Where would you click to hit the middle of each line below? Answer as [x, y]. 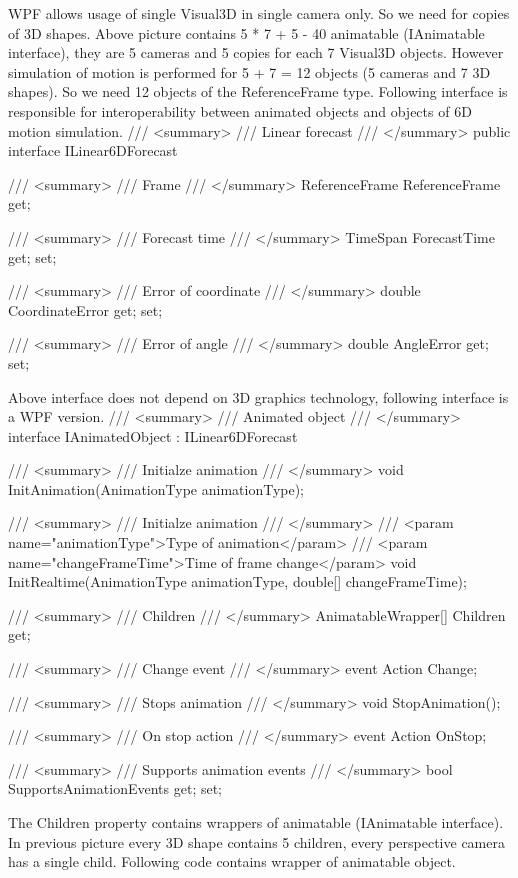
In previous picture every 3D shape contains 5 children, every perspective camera [256, 841]
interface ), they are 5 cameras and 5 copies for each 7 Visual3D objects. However [256, 52]
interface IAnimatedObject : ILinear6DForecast [153, 435]
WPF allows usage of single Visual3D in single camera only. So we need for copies [259, 13]
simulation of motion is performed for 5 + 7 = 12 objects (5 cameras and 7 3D [249, 71]
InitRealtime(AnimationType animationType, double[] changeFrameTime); [237, 581]
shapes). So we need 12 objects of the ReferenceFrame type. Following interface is [258, 91]
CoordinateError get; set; [85, 309]
